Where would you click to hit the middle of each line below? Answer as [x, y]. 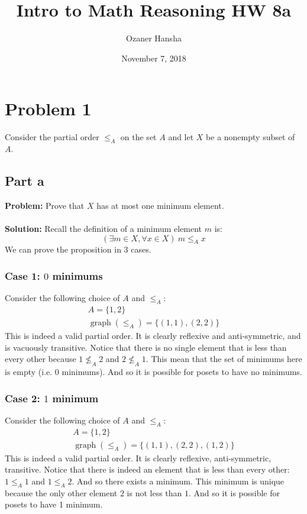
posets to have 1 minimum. [54, 504]
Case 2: [22, 398]
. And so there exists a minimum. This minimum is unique [178, 481]
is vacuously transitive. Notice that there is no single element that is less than [146, 347]
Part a [25, 181]
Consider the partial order [52, 137]
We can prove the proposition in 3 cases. [78, 249]
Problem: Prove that [45, 205]
